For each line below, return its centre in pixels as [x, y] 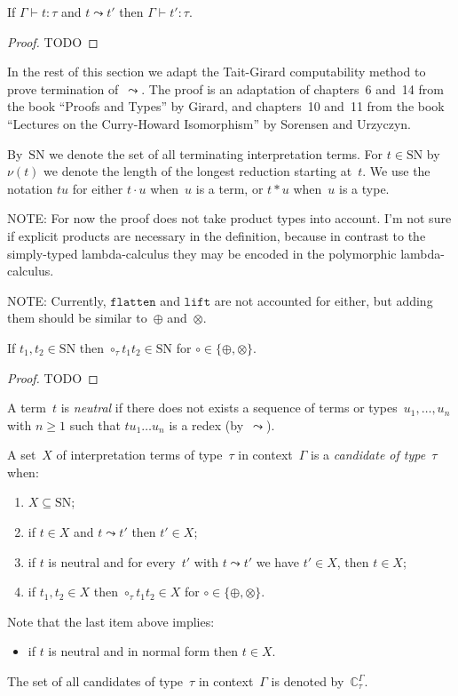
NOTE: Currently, [57, 300]
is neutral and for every [112, 561]
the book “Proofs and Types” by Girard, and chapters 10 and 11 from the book [226, 106]
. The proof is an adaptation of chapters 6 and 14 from [292, 88]
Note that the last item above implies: [111, 621]
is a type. [364, 188]
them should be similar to [77, 318]
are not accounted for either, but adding [324, 300]
